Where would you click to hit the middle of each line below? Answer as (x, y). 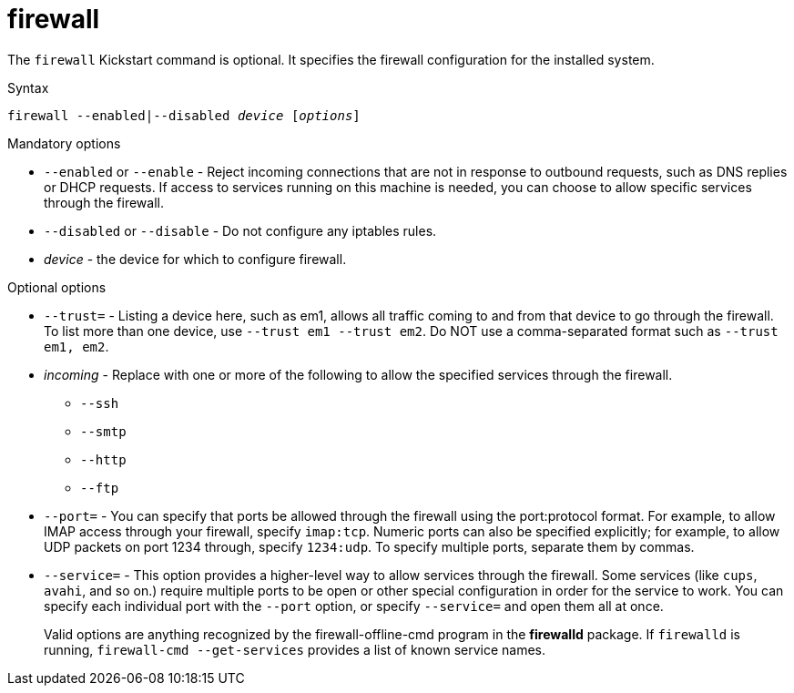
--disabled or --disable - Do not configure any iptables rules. (240, 230)
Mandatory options (64, 143)
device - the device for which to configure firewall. (195, 259)
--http (103, 459)
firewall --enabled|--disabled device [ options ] (184, 115)
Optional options (57, 287)
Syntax (28, 87)
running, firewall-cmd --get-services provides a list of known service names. (295, 649)
